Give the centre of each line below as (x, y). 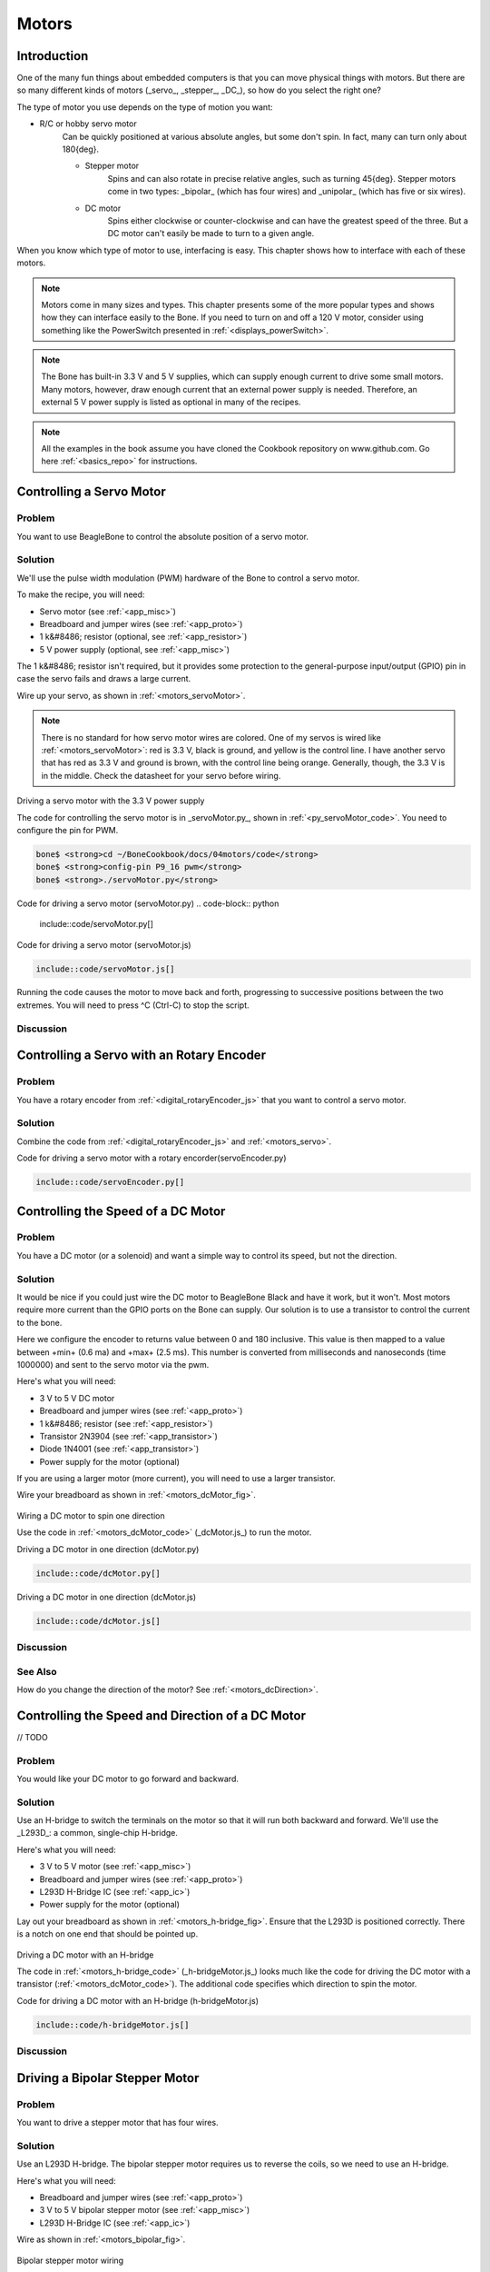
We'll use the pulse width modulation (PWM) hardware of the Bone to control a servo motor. (188, 578)
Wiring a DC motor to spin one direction (91, 1515)
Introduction (53, 56)
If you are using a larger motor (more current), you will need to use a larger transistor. (176, 1479)
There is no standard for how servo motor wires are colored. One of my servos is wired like (211, 737)
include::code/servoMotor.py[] (97, 924)
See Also (37, 1671)
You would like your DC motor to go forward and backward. (128, 1779)
